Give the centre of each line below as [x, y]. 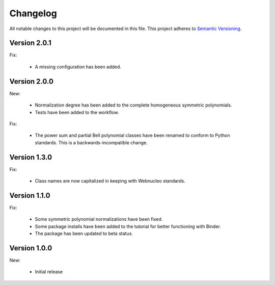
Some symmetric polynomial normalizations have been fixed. [99, 219]
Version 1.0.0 [31, 248]
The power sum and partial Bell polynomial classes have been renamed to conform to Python [132, 136]
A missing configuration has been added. [78, 67]
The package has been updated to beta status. [84, 234]
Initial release [49, 272]
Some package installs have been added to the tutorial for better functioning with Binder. [128, 226]
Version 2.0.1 [31, 43]
